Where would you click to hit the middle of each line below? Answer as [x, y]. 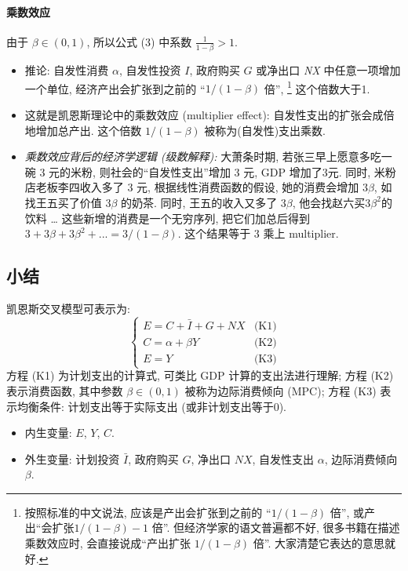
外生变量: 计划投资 [72, 458]
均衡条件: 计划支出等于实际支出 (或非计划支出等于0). [151, 406]
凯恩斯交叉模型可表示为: [68, 308]
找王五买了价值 [63, 202]
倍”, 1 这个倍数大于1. [317, 87]
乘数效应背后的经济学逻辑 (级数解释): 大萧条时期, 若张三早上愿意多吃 [203, 156]
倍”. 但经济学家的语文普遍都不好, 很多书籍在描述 [276, 527]
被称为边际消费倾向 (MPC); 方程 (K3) [280, 390]
